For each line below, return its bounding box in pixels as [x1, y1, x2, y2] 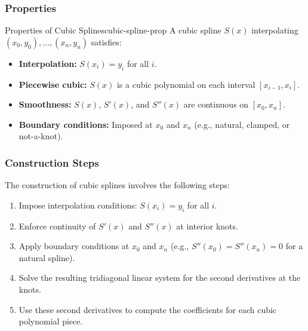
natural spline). [19, 251, 75, 263]
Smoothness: [19, 98, 72, 111]
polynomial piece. [19, 315, 83, 327]
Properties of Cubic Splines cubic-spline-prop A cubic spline [5, 24, 221, 36]
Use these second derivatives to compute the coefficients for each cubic [19, 303, 277, 315]
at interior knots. [176, 219, 238, 232]
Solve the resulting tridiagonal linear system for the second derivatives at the [19, 271, 301, 284]
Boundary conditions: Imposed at [19, 118, 153, 130]
